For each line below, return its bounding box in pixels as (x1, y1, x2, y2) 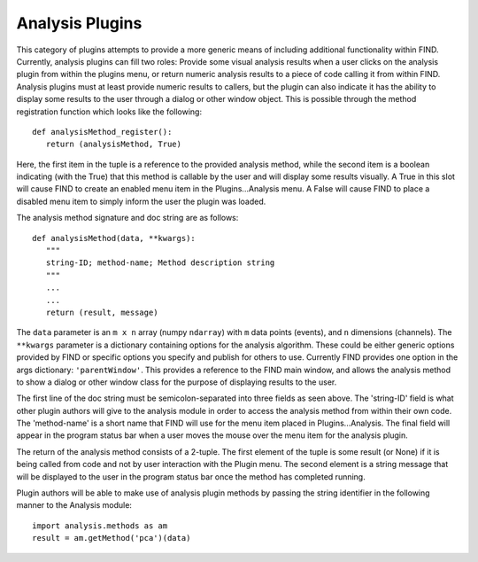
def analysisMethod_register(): (32, 127, 173, 137)
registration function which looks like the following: (16, 106, 203, 117)
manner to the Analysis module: (16, 500, 133, 511)
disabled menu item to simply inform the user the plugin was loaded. (16, 196, 266, 207)
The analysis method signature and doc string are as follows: (16, 213, 239, 223)
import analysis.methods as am (32, 520, 168, 531)
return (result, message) (45, 307, 158, 317)
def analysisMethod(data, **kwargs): (32, 233, 197, 243)
